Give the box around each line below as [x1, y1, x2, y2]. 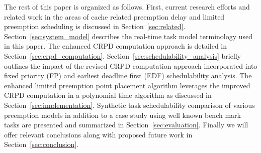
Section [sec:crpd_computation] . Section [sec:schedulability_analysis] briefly [4, 50, 241, 61]
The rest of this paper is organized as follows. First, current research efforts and [4, 2, 250, 12]
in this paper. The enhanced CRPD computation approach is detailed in [4, 41, 227, 51]
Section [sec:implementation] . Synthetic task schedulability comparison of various [4, 99, 255, 110]
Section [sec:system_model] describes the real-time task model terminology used [4, 31, 253, 41]
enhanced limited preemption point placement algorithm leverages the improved [4, 80, 250, 90]
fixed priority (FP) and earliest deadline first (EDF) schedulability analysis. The [4, 70, 252, 81]
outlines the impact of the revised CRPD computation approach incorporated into [4, 60, 257, 71]
